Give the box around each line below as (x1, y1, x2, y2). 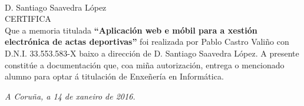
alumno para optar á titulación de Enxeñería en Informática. (5, 70, 224, 82)
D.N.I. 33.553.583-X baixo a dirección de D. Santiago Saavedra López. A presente (5, 47, 299, 59)
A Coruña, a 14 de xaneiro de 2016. (5, 90, 136, 102)
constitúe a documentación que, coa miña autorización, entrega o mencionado (5, 58, 285, 71)
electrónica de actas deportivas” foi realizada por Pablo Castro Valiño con (5, 35, 289, 48)
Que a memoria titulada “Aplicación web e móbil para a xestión (5, 24, 257, 36)
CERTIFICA (5, 12, 51, 25)
